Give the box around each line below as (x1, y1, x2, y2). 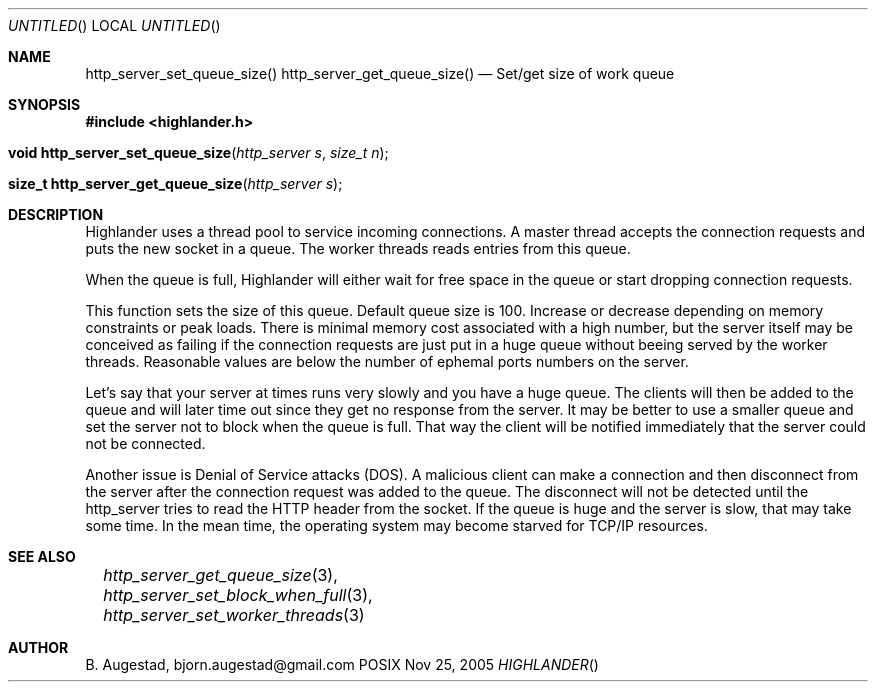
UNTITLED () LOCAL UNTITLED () (8, 17, 221, 34)
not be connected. (85, 435, 206, 452)
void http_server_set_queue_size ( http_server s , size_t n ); (8, 144, 389, 161)
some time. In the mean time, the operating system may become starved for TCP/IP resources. (85, 517, 708, 534)
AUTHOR (8, 639, 69, 656)
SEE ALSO (8, 548, 76, 565)
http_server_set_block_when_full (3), (103, 585, 373, 605)
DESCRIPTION (8, 206, 104, 223)
